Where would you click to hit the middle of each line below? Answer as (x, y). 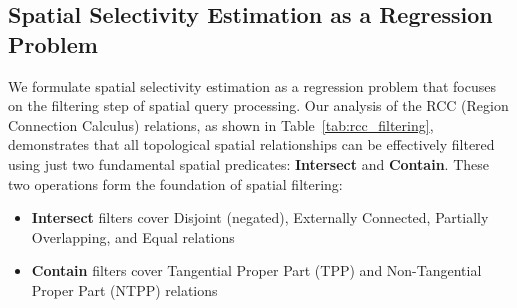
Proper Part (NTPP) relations (124, 289)
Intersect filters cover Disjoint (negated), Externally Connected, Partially (260, 217)
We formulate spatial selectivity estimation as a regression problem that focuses (252, 85)
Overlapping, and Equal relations (133, 236)
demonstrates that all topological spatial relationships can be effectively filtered (251, 144)
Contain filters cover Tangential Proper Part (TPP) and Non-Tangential (256, 270)
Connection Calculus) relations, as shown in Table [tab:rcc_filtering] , (221, 124)
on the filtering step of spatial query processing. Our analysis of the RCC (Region (258, 105)
